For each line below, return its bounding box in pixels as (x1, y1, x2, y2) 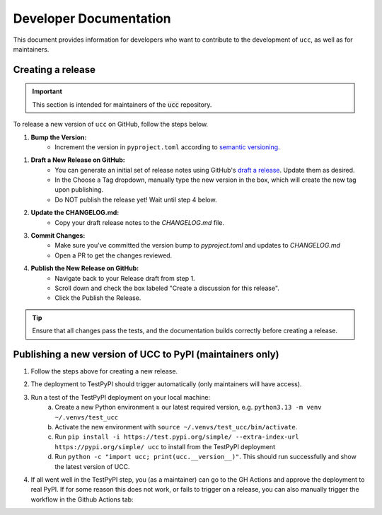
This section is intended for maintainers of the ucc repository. (32, 100, 212, 109)
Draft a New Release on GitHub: (30, 156, 125, 164)
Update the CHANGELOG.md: (30, 209, 120, 217)
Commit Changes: (30, 231, 86, 240)
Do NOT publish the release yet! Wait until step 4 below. (54, 195, 217, 204)
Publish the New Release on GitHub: (30, 264, 139, 272)
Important (32, 87, 63, 96)
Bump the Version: (30, 133, 87, 141)
